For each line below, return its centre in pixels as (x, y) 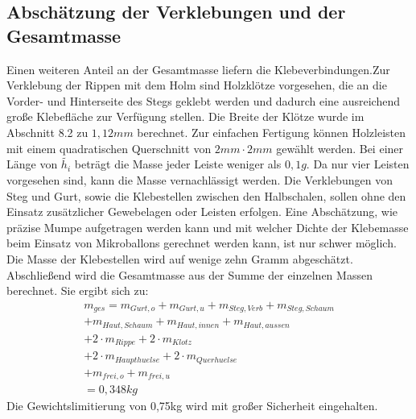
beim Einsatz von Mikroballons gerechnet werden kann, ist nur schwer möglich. (202, 243)
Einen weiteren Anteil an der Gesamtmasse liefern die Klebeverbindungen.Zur (198, 69)
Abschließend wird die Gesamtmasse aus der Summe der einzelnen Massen (189, 274)
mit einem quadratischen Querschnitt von (109, 148)
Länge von (32, 164)
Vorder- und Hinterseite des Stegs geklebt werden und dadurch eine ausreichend (203, 100)
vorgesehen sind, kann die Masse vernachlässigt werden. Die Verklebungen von (200, 179)
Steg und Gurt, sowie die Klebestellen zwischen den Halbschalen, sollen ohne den (206, 195)
